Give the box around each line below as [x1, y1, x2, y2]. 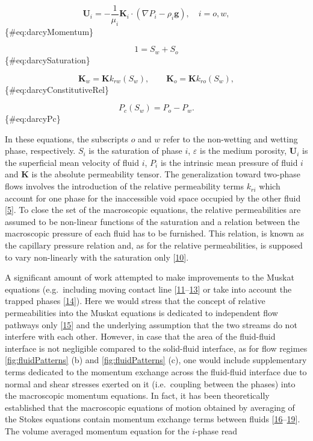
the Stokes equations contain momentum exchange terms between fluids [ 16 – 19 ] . [5, 413, 300, 425]
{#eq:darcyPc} [5, 112, 61, 125]
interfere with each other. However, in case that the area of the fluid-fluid [5, 330, 276, 343]
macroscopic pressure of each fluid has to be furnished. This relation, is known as [5, 227, 305, 240]
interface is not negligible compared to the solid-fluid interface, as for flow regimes [5, 341, 308, 354]
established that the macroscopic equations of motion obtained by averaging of [5, 401, 295, 413]
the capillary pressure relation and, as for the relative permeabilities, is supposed [5, 239, 303, 252]
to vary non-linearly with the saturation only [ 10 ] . [5, 250, 189, 263]
